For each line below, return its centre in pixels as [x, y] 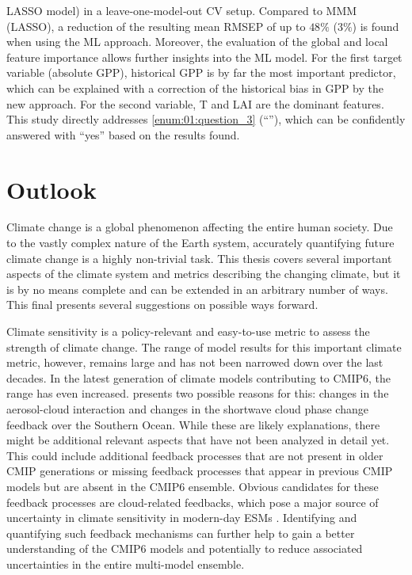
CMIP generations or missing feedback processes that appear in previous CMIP [200, 471]
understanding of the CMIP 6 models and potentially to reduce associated [185, 548]
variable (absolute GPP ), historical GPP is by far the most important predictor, [201, 72]
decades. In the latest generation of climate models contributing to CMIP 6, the [199, 377]
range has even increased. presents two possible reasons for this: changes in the [198, 393]
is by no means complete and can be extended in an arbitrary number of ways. [197, 289]
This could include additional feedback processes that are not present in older [195, 455]
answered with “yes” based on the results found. [123, 134]
